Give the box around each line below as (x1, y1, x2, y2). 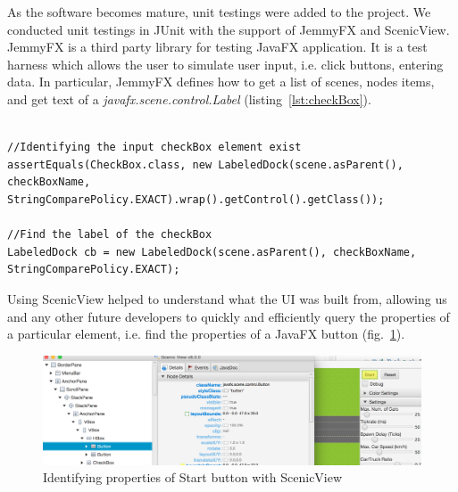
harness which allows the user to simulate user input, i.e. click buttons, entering (7, 54, 444, 73)
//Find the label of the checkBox (7, 228, 212, 242)
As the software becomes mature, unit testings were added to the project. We (7, 3, 431, 20)
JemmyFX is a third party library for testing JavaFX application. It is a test (7, 37, 428, 56)
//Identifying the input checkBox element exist (7, 141, 302, 154)
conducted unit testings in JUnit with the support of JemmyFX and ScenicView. (7, 20, 450, 38)
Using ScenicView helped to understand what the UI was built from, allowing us (7, 289, 447, 307)
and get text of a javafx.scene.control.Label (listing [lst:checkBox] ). (7, 89, 371, 108)
